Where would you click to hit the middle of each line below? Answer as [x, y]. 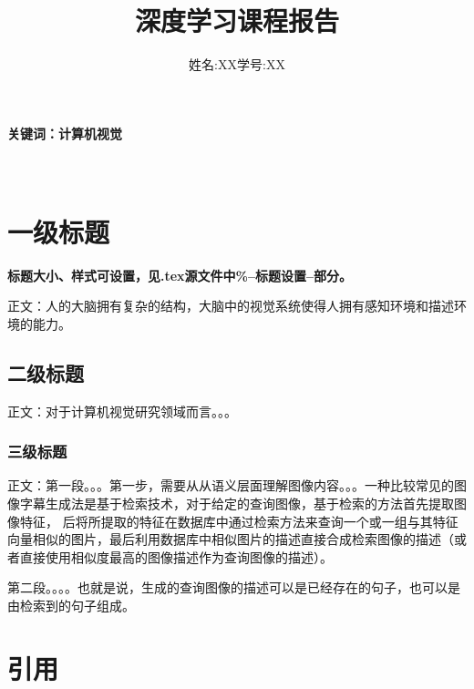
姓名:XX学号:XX [237, 64]
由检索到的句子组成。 [71, 605]
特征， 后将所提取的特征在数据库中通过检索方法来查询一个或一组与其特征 [239, 521]
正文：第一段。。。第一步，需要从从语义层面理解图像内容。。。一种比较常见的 [231, 485]
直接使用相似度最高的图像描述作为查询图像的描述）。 [176, 556]
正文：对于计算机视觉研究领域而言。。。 [122, 411]
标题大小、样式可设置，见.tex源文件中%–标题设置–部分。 [180, 275]
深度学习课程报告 [237, 21]
